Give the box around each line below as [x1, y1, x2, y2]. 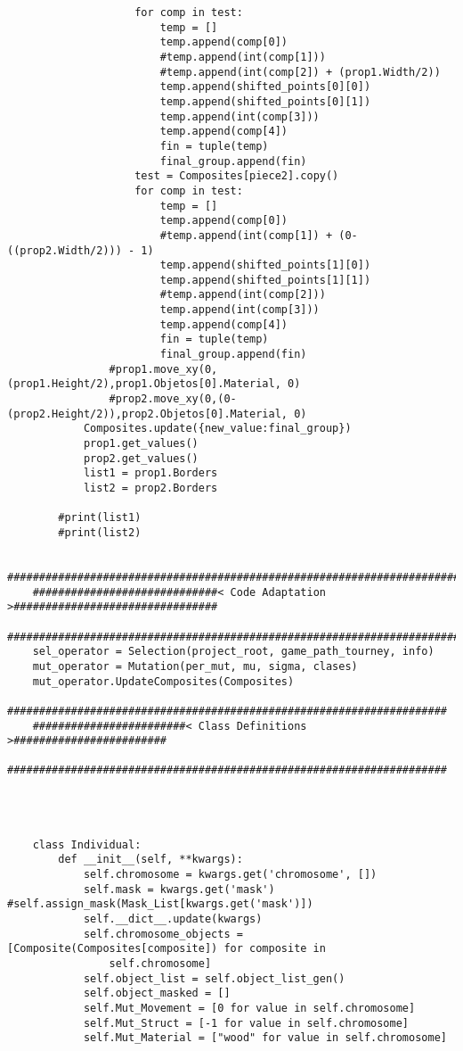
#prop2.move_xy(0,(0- [109, 393, 237, 406]
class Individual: [32, 838, 142, 851]
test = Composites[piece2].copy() [134, 170, 339, 183]
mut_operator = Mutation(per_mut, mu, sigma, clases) [32, 659, 358, 673]
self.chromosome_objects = [83, 927, 243, 940]
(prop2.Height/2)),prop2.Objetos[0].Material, [7, 407, 288, 420]
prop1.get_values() [83, 437, 199, 451]
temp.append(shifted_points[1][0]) [159, 259, 371, 272]
